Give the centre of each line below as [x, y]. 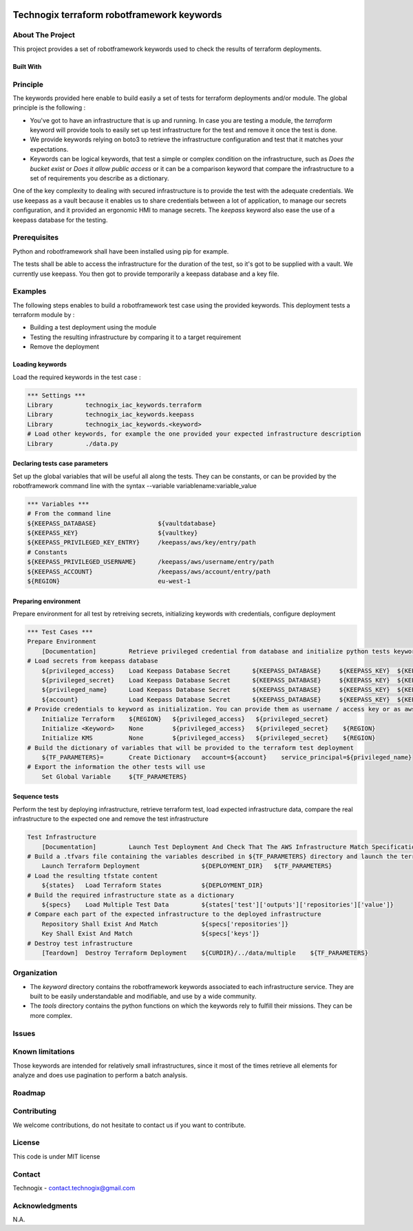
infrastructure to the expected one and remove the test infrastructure [111, 819]
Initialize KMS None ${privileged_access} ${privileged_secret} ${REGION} [209, 738]
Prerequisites [35, 238]
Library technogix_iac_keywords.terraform [115, 405]
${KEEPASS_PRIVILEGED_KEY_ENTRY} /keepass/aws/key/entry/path [141, 542]
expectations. [49, 149]
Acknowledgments [45, 1205]
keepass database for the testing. [60, 220]
